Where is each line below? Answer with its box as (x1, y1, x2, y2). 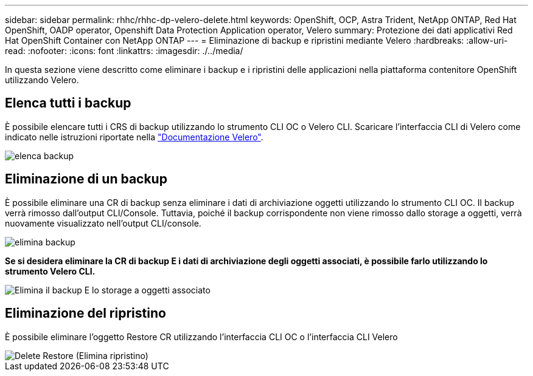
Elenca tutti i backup (5, 95, 131, 111)
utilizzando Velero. (5, 75, 79, 85)
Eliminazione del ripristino (5, 306, 166, 321)
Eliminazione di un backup (5, 171, 167, 187)
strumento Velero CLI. (5, 265, 96, 276)
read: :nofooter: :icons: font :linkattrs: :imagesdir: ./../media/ (5, 46, 243, 56)
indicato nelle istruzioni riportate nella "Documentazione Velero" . (5, 131, 263, 142)
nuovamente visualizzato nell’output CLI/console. (5, 217, 201, 228)
